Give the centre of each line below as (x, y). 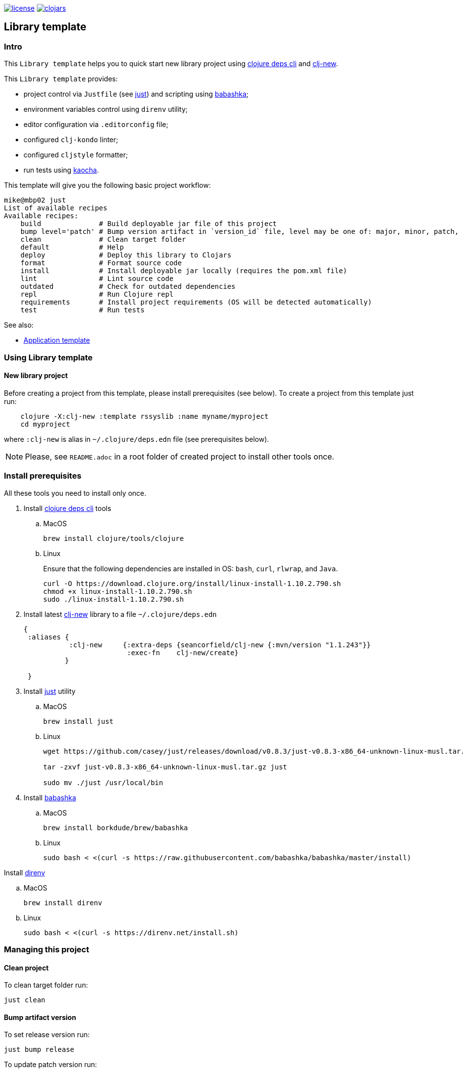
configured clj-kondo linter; (71, 140)
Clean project (26, 968)
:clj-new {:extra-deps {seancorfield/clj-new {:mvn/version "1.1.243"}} (220, 645)
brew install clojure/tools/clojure (114, 538)
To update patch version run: (51, 1065)
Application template (57, 340)
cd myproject (45, 424)
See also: (19, 325)
